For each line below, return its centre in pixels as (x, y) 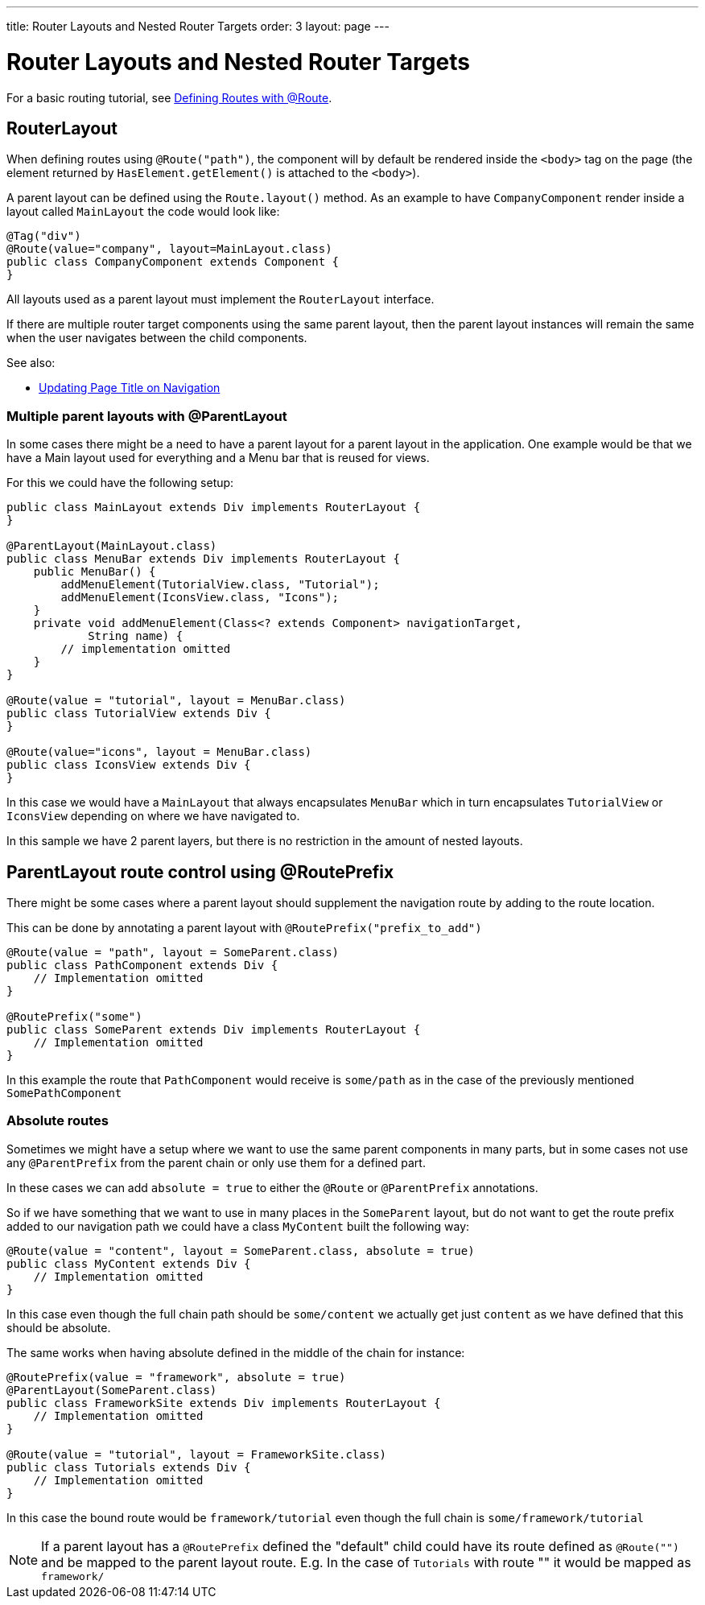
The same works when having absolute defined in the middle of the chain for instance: (236, 1352)
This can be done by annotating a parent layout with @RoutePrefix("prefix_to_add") (244, 927)
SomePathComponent (64, 1093)
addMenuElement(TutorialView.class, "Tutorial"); (220, 585)
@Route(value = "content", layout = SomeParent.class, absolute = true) (241, 1250)
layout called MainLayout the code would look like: (143, 212)
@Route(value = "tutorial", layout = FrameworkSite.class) (197, 1454)
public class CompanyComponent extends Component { (173, 262)
